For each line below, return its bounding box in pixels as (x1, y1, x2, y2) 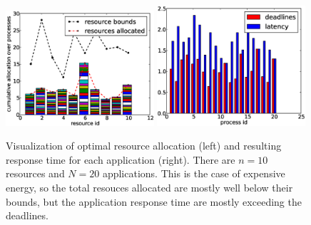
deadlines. (6, 208, 49, 223)
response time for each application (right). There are (6, 152, 235, 167)
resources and (6, 166, 65, 181)
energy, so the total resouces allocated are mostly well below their (6, 179, 293, 194)
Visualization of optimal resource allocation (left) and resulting (6, 138, 282, 153)
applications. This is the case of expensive (102, 166, 285, 181)
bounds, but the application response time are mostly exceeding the (6, 194, 302, 209)
